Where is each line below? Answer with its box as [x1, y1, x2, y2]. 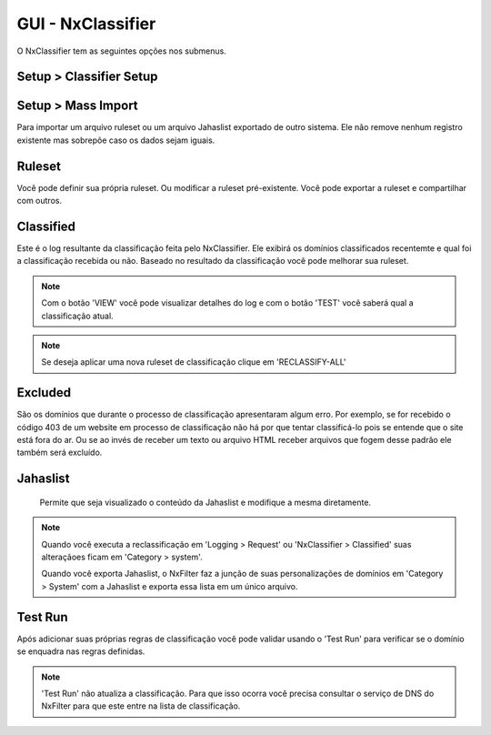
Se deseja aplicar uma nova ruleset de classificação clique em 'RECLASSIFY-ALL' [41, 357, 346, 367]
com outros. [16, 196, 63, 206]
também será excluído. [16, 447, 103, 458]
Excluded [16, 385, 72, 400]
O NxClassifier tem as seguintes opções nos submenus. [16, 45, 226, 56]
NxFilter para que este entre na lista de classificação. [41, 700, 241, 711]
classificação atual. [41, 310, 114, 321]
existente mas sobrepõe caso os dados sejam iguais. [16, 135, 215, 146]
